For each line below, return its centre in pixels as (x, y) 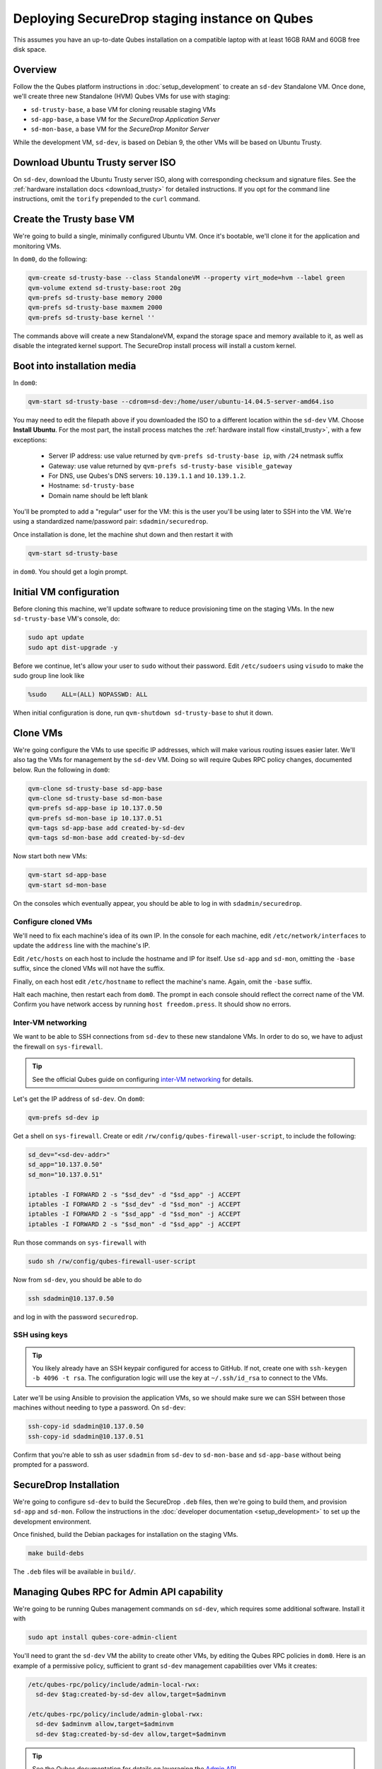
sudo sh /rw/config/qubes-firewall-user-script (112, 1261)
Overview (35, 70)
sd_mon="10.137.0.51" (65, 1174)
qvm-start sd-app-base (67, 875)
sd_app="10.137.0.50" (65, 1165)
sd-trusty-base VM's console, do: (66, 618)
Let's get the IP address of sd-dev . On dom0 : (79, 1099)
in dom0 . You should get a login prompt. (71, 571)
